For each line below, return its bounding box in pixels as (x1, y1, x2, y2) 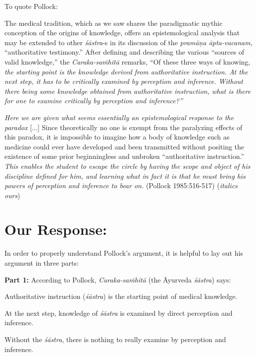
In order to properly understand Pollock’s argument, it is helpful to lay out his (4, 248, 243, 258)
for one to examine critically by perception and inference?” (4, 95, 183, 106)
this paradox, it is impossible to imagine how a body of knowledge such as (4, 132, 230, 142)
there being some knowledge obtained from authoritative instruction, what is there (4, 85, 251, 96)
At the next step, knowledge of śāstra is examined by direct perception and (4, 307, 233, 318)
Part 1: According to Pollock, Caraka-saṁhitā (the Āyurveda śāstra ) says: (4, 274, 231, 285)
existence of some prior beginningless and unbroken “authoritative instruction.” (4, 151, 245, 161)
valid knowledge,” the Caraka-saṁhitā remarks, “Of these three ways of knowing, (4, 56, 251, 67)
